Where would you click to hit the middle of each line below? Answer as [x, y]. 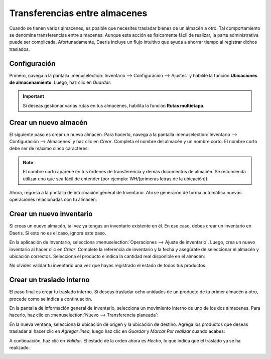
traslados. [20, 49]
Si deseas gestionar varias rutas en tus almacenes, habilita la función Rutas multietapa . [114, 105]
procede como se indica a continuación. [51, 299]
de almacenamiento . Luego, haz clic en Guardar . [60, 82]
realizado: [20, 347]
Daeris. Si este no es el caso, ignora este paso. [58, 233]
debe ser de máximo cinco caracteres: [49, 149]
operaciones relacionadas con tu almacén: [53, 200]
